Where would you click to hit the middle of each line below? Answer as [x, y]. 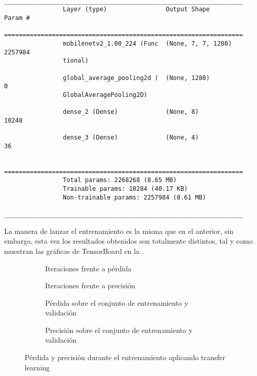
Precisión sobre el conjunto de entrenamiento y [119, 330]
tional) [76, 61]
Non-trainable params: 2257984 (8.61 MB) [134, 197]
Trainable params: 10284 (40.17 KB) [125, 189]
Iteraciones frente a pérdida [88, 268]
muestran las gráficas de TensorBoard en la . [74, 251]
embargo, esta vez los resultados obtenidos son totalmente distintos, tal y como [128, 241]
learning [37, 367]
